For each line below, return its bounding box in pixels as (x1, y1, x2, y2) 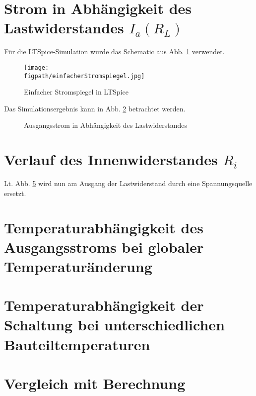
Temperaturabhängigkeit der (4, 295, 204, 315)
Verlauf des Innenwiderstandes (4, 149, 218, 170)
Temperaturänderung (4, 256, 152, 276)
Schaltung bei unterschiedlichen (4, 314, 225, 335)
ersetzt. (4, 188, 26, 198)
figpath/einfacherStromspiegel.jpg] (24, 72, 145, 80)
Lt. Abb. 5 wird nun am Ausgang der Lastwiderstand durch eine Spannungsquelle (4, 178, 253, 189)
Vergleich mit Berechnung (4, 373, 186, 393)
